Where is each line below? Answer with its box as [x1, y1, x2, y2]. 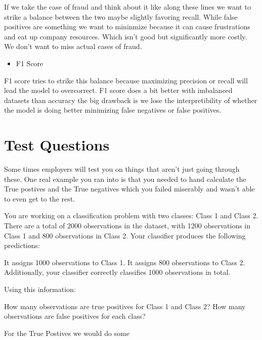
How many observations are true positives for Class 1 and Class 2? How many [4, 301, 246, 311]
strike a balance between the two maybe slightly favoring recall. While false [4, 11, 238, 22]
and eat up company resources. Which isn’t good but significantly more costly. [4, 31, 247, 41]
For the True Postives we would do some [4, 327, 129, 338]
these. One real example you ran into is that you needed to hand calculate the [4, 173, 246, 184]
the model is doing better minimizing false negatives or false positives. [4, 105, 222, 115]
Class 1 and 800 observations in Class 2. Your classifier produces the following [4, 230, 246, 240]
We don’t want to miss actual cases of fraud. [4, 41, 142, 52]
